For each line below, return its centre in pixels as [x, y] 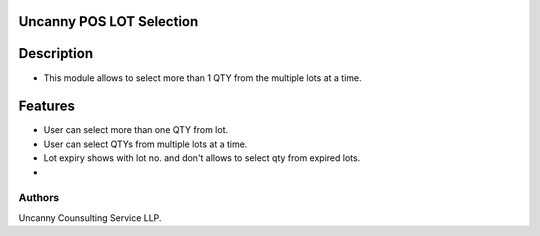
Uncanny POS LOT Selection [108, 21]
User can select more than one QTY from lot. [136, 130]
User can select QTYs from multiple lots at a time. [145, 144]
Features [46, 106]
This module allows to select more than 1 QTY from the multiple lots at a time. [202, 77]
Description [56, 53]
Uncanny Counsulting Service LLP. [90, 217]
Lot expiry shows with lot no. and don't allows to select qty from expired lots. [202, 158]
